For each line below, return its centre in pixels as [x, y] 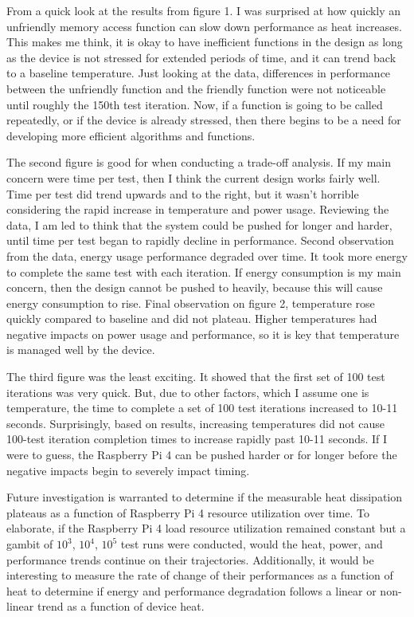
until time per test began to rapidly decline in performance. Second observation [200, 240]
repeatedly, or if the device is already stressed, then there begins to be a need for [204, 120]
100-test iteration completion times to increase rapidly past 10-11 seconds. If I [197, 439]
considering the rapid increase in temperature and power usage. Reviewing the [198, 209]
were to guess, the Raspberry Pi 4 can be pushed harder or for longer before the [202, 455]
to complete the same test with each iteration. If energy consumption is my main [204, 271]
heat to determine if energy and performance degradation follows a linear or [191, 590]
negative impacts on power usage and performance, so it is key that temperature [203, 334]
